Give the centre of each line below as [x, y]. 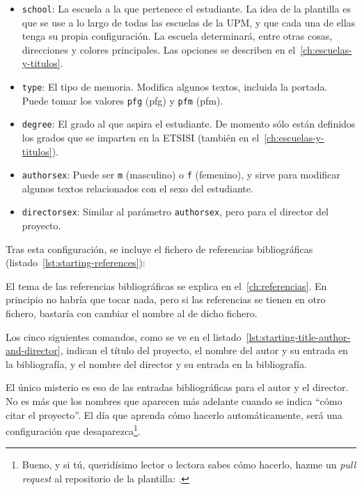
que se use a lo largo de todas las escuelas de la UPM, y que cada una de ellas [189, 22]
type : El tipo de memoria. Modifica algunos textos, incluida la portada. [175, 87]
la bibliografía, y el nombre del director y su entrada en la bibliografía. [156, 363]
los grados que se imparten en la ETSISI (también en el [141, 137]
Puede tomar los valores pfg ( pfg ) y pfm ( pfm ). [123, 100]
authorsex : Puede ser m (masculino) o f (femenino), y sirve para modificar [181, 175]
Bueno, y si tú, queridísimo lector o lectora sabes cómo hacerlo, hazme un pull [189, 465]
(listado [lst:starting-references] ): [76, 262]
